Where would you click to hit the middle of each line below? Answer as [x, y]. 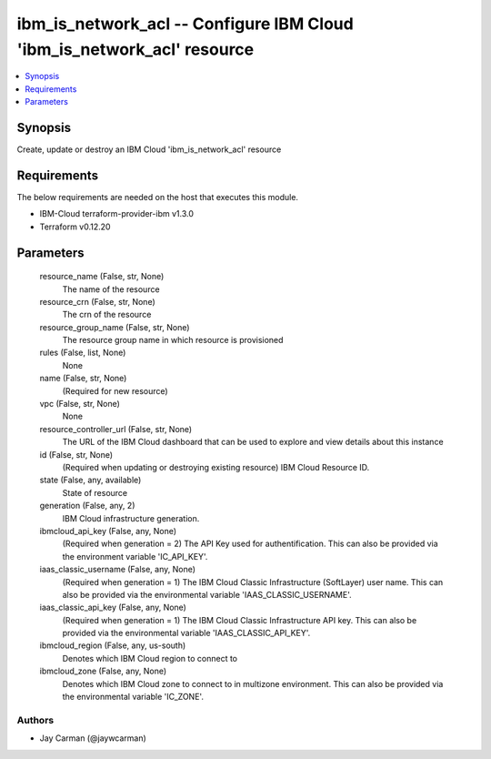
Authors [35, 720]
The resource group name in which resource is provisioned [173, 340]
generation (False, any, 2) [87, 506]
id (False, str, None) [76, 454]
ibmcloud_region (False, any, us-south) [113, 645]
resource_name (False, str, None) [102, 277]
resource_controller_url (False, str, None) [116, 429]
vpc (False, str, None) [80, 404]
